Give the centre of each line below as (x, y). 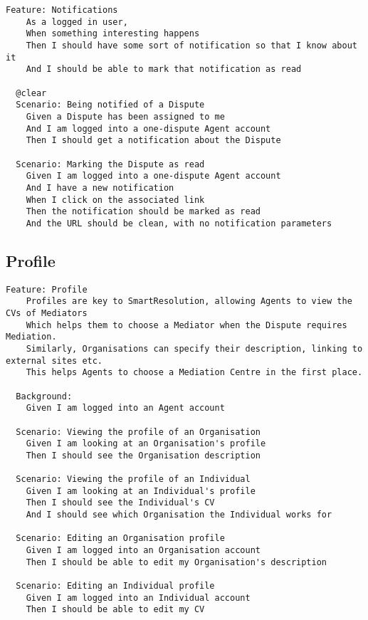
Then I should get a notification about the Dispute (153, 141)
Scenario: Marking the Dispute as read (110, 164)
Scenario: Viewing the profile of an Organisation (138, 432)
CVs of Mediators (47, 313)
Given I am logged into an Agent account (125, 408)
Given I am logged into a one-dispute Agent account (153, 176)
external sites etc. (54, 361)
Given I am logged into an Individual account (138, 598)
